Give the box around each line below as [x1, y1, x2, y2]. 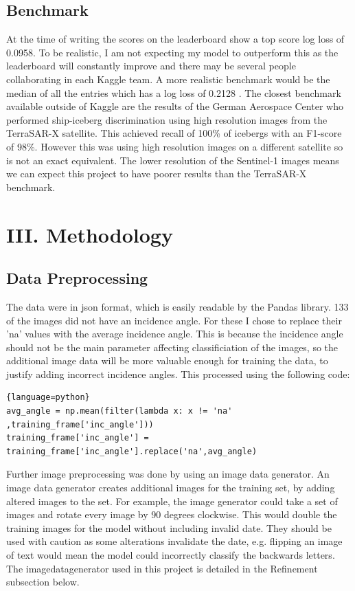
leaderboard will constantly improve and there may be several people [6, 58, 296, 73]
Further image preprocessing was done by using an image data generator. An [6, 467, 330, 481]
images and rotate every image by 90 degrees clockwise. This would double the [6, 507, 337, 522]
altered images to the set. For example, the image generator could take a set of [6, 493, 338, 508]
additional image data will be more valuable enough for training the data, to [6, 353, 328, 368]
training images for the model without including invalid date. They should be [6, 520, 332, 535]
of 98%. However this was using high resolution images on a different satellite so [6, 139, 343, 153]
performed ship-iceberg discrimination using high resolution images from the [6, 112, 328, 126]
